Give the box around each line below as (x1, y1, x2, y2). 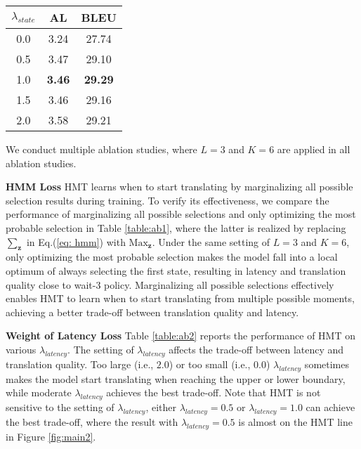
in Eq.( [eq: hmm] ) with (26, 234, 126, 249)
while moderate (6, 385, 72, 400)
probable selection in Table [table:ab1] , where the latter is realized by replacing (6, 220, 346, 235)
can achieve (306, 399, 355, 414)
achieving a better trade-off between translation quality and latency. (6, 304, 299, 319)
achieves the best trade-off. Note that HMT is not (106, 385, 321, 400)
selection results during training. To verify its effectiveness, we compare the (6, 193, 329, 207)
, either (145, 399, 177, 414)
